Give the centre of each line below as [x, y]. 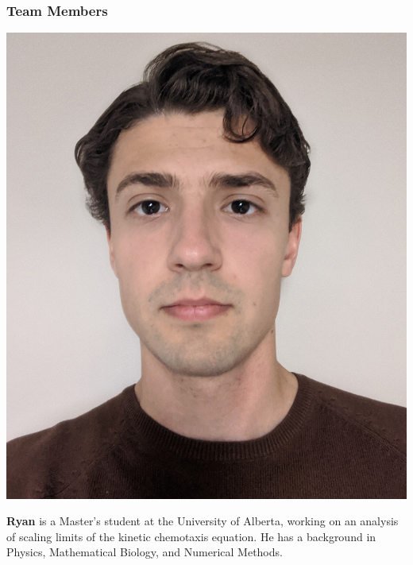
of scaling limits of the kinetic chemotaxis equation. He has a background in [191, 536]
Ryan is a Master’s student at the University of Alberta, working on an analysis [203, 521]
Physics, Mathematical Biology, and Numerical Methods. [145, 552]
